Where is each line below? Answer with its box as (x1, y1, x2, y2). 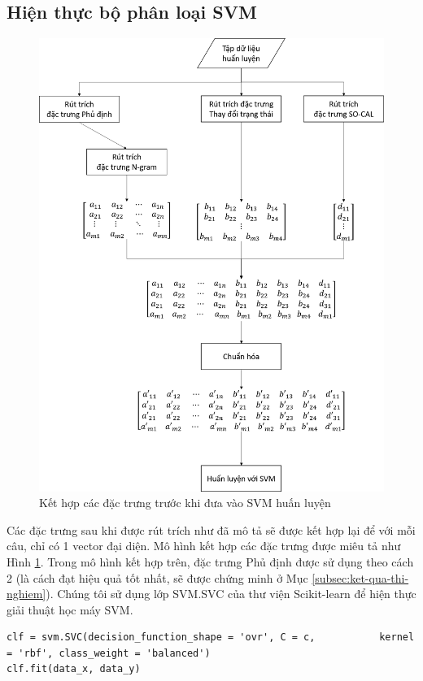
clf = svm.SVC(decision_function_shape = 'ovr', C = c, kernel (7, 631, 415, 644)
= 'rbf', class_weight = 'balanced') (7, 647, 211, 659)
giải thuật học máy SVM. (7, 601, 133, 618)
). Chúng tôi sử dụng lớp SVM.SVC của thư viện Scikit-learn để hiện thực (46, 585, 416, 602)
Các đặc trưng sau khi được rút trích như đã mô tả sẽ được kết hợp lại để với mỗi (7, 521, 416, 538)
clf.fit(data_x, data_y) (7, 663, 141, 675)
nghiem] (7, 585, 46, 602)
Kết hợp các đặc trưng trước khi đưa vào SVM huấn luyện (39, 494, 331, 511)
